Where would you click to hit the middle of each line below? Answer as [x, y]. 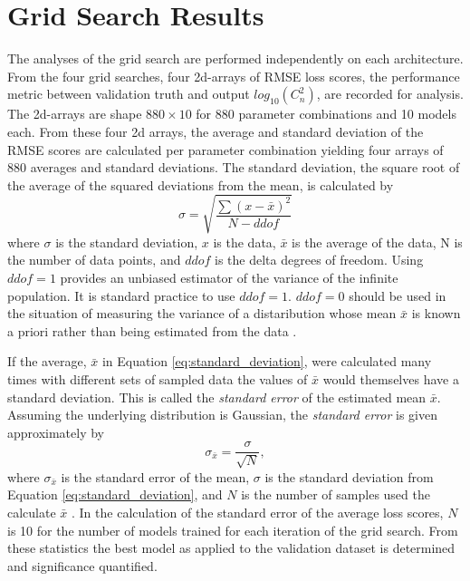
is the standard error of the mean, [155, 476]
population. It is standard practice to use [121, 295]
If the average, [47, 361]
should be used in [398, 295]
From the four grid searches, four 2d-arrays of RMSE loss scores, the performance [234, 76]
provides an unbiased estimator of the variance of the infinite [229, 278]
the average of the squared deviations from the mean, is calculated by [201, 184]
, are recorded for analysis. [390, 94]
